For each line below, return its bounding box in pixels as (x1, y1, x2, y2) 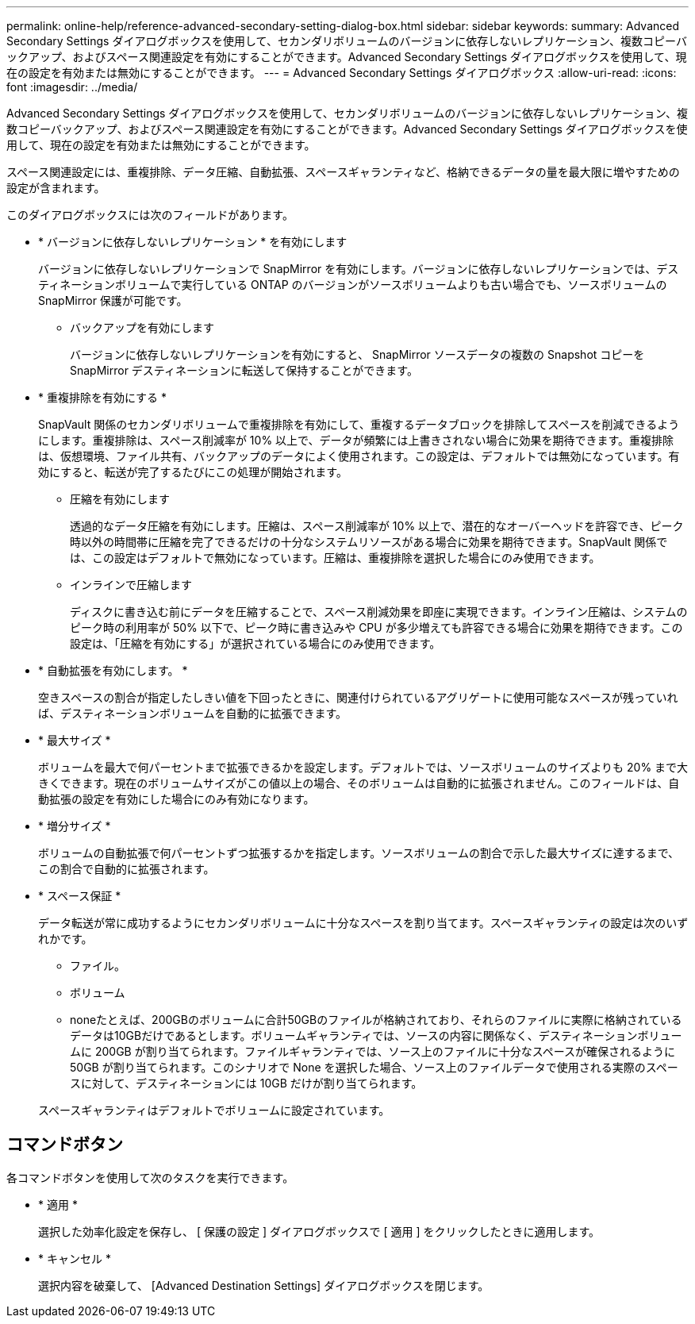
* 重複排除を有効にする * (38, 391, 167, 404)
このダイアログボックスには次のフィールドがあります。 (6, 208, 294, 221)
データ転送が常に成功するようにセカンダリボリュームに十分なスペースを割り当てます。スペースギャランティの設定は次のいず (38, 916, 689, 929)
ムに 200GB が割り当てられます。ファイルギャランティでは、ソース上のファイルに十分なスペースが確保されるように (70, 1045, 676, 1058)
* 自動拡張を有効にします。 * (38, 664, 188, 677)
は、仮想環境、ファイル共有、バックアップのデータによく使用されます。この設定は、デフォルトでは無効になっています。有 (38, 449, 680, 463)
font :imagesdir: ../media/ (6, 80, 138, 94)
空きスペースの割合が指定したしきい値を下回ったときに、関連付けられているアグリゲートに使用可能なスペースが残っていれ (38, 691, 678, 704)
